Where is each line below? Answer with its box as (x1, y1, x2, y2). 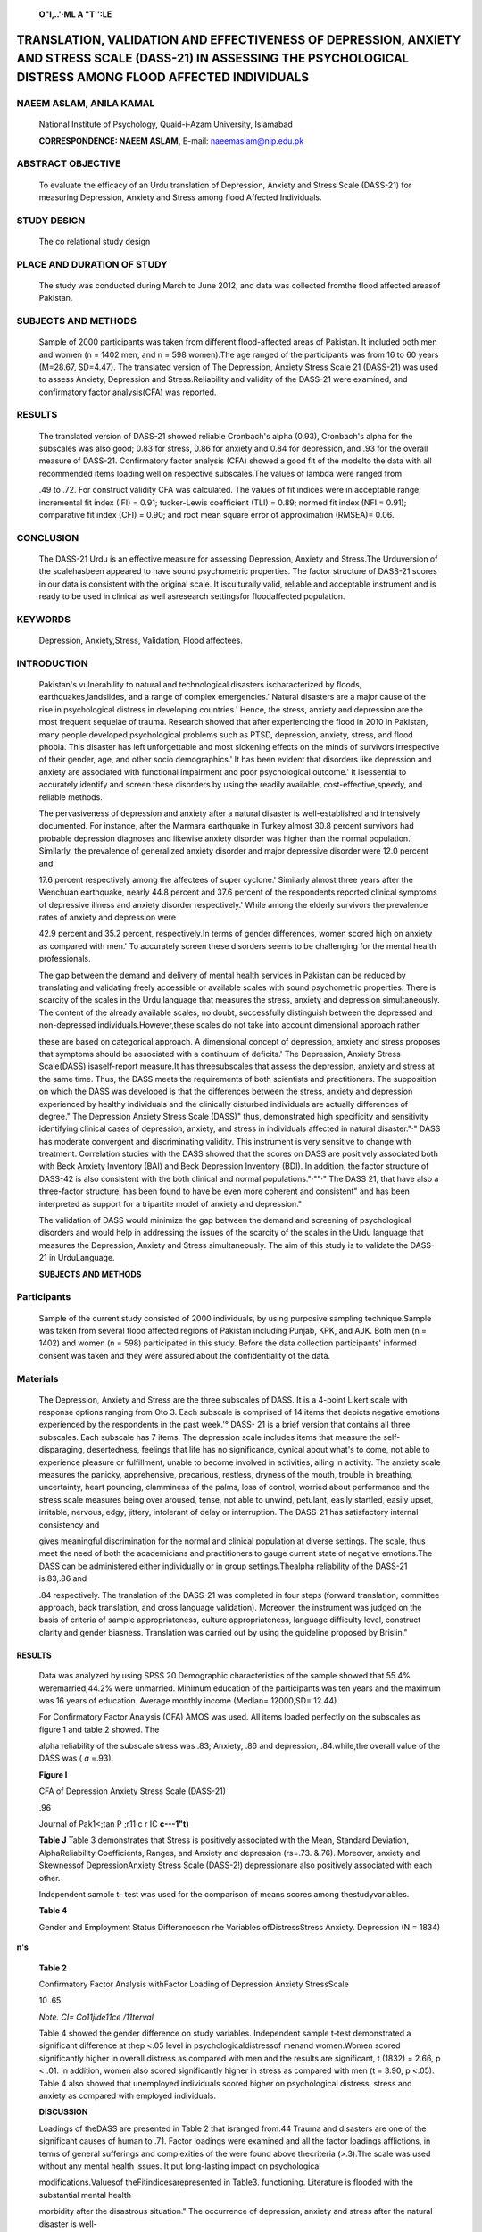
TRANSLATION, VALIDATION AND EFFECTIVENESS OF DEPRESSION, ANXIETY (16, 32, 461, 47)
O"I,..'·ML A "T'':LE (38, 9, 112, 20)
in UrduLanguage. (49, 1253, 115, 1263)
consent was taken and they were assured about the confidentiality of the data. (38, 1350, 330, 1361)
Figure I (38, 1769, 68, 1780)
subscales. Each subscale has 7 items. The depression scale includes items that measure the (38, 1431, 382, 1442)
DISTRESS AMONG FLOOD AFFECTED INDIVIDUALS (16, 70, 310, 85)
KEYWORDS (16, 612, 71, 625)
